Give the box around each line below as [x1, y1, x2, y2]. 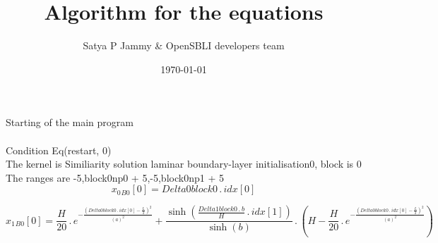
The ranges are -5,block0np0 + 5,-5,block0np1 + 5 [6, 170, 224, 185]
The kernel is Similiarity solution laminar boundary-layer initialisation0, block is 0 [6, 156, 362, 171]
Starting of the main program [6, 115, 134, 130]
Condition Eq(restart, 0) [6, 142, 112, 157]
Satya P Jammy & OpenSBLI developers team [83, 38, 285, 53]
